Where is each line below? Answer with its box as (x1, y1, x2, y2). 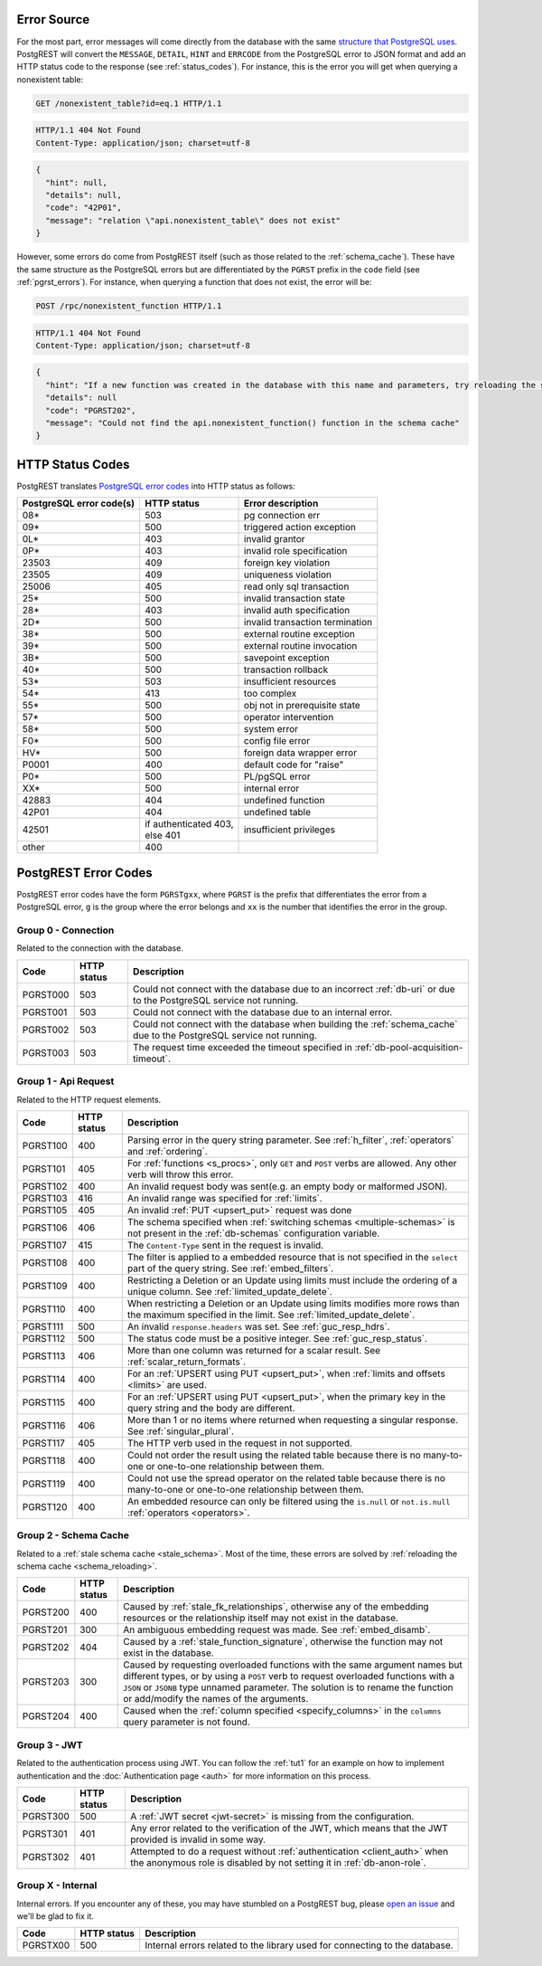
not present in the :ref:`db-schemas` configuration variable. (126, 1227, 380, 1239)
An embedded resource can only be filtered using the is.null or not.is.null (126, 1495, 451, 1507)
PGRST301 (22, 1828, 68, 1840)
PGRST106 (22, 1221, 68, 1234)
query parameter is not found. (123, 1715, 250, 1728)
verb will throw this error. (126, 1168, 234, 1181)
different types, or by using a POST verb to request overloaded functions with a (123, 1670, 455, 1683)
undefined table (244, 806, 312, 819)
